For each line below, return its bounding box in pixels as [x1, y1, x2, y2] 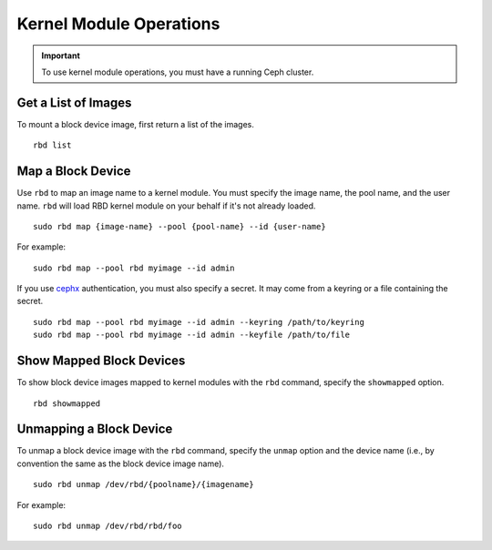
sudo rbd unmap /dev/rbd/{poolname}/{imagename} [33, 479, 254, 490]
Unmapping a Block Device [16, 422, 173, 437]
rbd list [33, 140, 72, 150]
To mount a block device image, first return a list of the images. [16, 118, 254, 129]
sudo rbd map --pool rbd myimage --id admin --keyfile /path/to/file [33, 330, 351, 341]
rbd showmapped [33, 398, 101, 409]
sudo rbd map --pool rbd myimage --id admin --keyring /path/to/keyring [33, 317, 364, 327]
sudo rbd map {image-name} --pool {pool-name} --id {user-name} [33, 221, 327, 231]
